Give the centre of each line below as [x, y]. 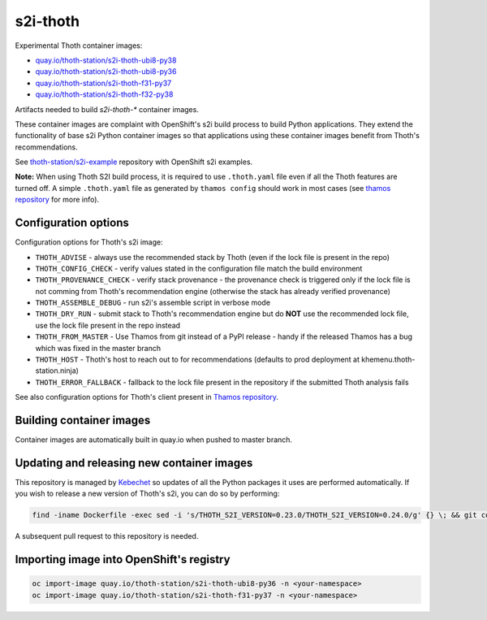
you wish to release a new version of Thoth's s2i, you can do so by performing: [147, 494]
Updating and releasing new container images [134, 463]
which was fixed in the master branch [98, 348]
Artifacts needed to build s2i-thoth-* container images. [107, 109]
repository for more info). [57, 200]
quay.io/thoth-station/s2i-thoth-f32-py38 [104, 94]
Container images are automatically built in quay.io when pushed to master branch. [153, 440]
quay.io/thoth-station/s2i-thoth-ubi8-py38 [106, 60]
